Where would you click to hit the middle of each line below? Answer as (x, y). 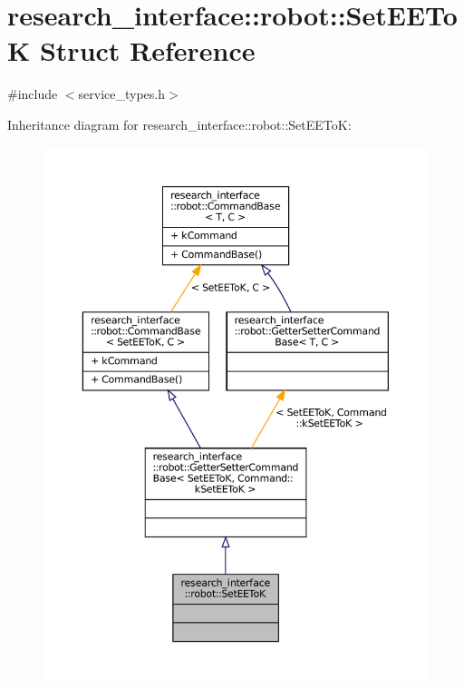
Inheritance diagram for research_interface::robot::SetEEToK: (179, 124)
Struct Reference (147, 50)
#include (33, 94)
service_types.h (122, 94)
